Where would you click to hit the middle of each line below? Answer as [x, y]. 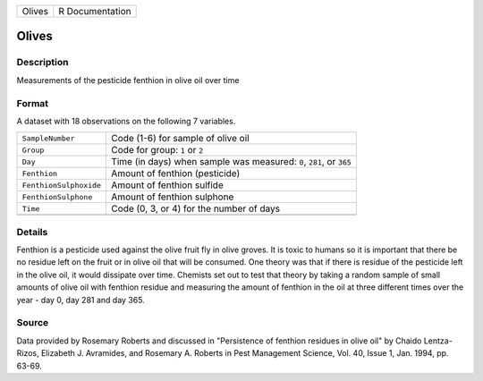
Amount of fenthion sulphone [173, 197]
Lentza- [438, 341]
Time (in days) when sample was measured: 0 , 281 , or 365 [232, 162]
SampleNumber [48, 138]
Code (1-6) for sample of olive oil [180, 139]
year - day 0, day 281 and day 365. [80, 300]
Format [33, 103]
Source [33, 323]
